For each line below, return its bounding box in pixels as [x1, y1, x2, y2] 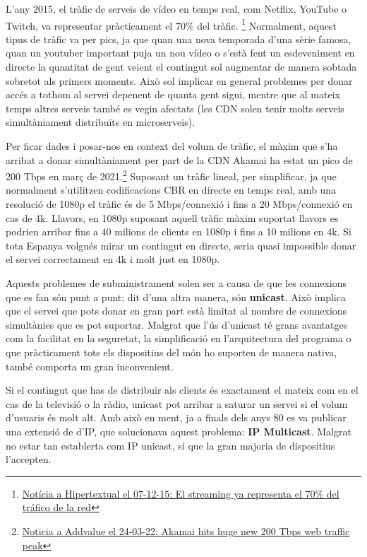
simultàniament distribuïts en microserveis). [6, 115, 195, 129]
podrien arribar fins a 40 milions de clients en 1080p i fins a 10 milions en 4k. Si [6, 224, 351, 239]
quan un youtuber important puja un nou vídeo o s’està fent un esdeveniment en [6, 45, 355, 60]
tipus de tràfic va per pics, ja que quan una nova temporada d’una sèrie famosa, [6, 31, 351, 46]
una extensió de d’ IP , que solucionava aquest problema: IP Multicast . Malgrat [6, 423, 351, 438]
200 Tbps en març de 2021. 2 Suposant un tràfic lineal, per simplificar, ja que [6, 167, 337, 183]
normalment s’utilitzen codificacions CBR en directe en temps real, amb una [6, 182, 337, 197]
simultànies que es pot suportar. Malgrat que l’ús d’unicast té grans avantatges [6, 317, 348, 332]
